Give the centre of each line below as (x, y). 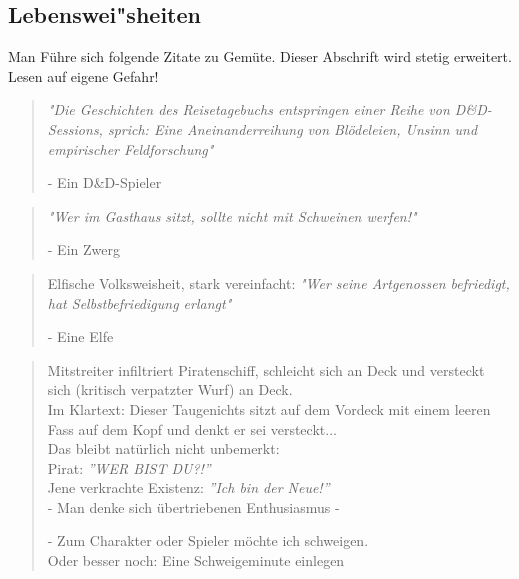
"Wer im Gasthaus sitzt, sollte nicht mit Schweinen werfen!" (232, 215)
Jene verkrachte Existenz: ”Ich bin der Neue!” (188, 487)
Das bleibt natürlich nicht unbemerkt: (163, 448)
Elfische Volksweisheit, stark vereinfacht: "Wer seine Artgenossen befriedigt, (278, 282)
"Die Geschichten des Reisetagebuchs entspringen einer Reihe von (248, 109)
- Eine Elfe (80, 336)
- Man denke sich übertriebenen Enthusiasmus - (193, 506)
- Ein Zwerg (83, 249)
